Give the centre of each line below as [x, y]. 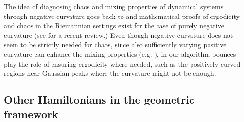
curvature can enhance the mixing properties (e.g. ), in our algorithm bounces [120, 54]
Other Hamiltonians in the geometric [99, 99]
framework [31, 113]
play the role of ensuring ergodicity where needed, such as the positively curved [122, 63]
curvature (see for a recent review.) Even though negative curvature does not [119, 35]
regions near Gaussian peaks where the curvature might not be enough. [110, 73]
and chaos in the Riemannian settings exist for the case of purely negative [114, 26]
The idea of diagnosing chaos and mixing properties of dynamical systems [114, 6]
